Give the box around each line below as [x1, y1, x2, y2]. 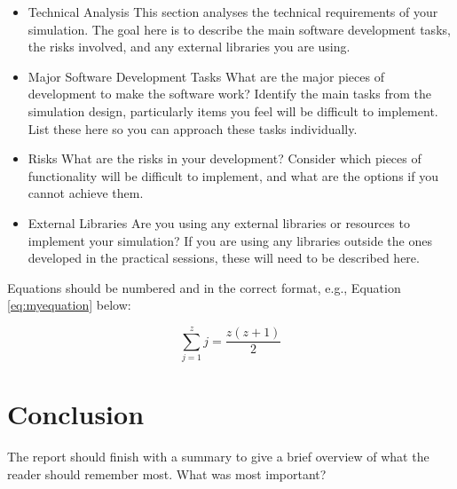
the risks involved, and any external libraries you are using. [28, 37, 351, 56]
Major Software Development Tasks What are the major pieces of [28, 67, 384, 85]
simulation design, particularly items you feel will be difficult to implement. [28, 101, 438, 120]
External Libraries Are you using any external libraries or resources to [28, 213, 410, 232]
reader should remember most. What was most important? [7, 464, 327, 483]
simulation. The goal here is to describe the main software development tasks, [28, 20, 451, 38]
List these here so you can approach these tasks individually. [28, 119, 358, 138]
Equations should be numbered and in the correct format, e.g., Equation [7, 278, 401, 296]
